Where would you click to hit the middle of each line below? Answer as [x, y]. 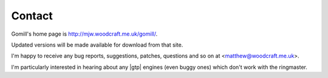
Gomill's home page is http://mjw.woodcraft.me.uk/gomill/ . [84, 34]
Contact [32, 16]
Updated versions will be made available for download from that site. [97, 45]
